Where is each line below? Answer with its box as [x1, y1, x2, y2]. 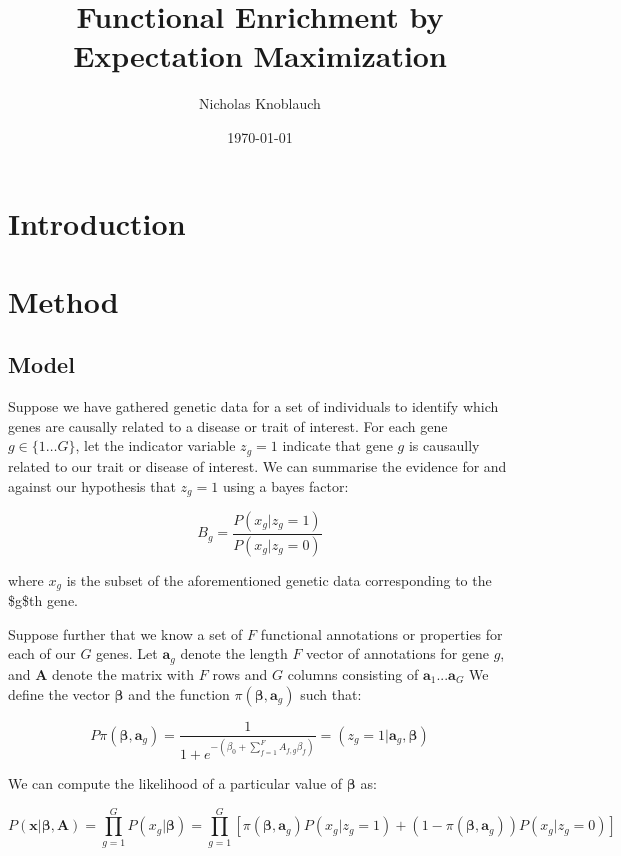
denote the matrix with [52, 663, 195, 684]
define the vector [8, 683, 110, 704]
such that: [300, 683, 362, 704]
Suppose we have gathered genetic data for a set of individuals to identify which [8, 396, 499, 417]
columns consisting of [287, 663, 419, 684]
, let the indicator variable [75, 435, 236, 456]
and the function [128, 683, 230, 704]
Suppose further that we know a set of [8, 623, 243, 644]
